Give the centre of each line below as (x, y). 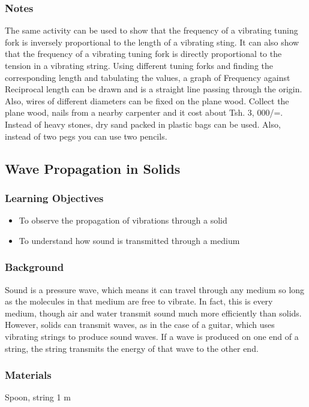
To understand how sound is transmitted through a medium (129, 240)
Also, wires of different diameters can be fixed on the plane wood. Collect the (147, 100)
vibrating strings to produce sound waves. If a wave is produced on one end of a (152, 336)
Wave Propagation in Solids (93, 168)
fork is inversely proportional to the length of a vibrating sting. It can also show (152, 42)
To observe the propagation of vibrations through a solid (123, 220)
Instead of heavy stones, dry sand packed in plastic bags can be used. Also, (143, 124)
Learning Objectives (54, 198)
